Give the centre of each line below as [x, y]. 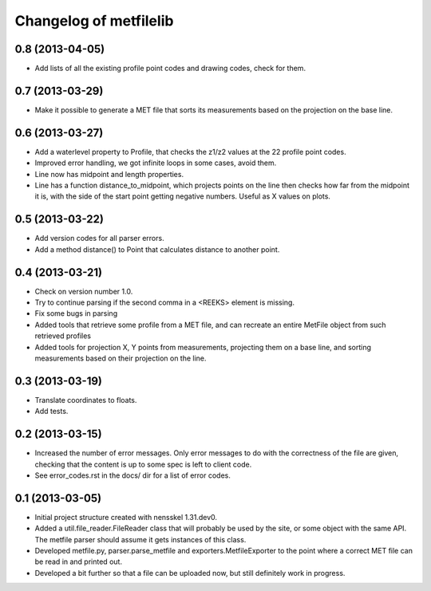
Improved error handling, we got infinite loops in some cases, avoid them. [156, 163]
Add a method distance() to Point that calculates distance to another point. [157, 249]
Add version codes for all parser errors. [99, 238]
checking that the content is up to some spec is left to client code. [143, 464]
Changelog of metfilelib [94, 21]
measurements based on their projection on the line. [121, 358]
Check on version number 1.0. [84, 291]
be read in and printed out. [79, 561]
